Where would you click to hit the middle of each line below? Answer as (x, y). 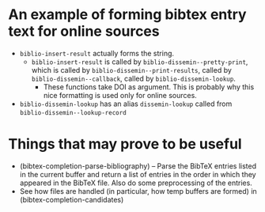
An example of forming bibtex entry (127, 15)
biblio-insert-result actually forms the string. (97, 53)
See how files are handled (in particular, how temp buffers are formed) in (138, 191)
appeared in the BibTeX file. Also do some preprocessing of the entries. (136, 183)
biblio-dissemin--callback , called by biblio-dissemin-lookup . (133, 78)
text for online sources (84, 31)
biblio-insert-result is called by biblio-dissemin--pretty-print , (140, 62)
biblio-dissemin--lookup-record (73, 112)
